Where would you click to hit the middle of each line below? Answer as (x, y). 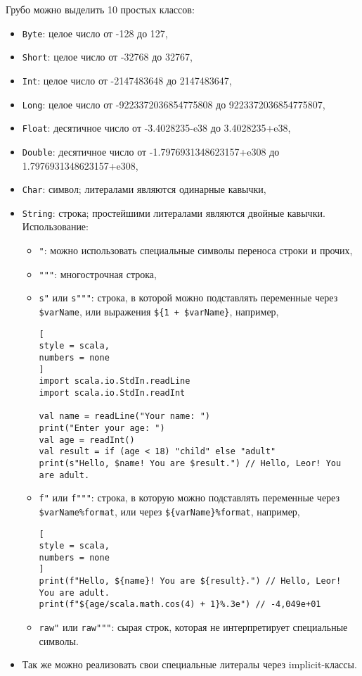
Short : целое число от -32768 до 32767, (107, 57)
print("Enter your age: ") (102, 428)
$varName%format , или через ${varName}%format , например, (169, 511)
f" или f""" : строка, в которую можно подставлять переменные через (189, 497)
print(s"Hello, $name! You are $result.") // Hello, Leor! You (190, 463)
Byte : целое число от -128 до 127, (95, 33)
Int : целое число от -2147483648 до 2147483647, (127, 80)
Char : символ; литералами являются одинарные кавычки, (144, 189)
